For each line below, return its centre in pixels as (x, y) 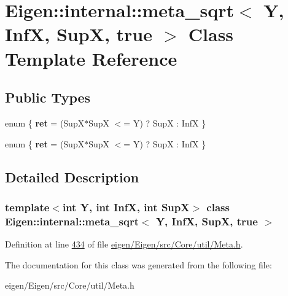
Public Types (48, 97)
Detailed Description (72, 177)
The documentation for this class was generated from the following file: (138, 264)
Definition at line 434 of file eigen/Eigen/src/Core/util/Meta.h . (124, 244)
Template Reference (91, 58)
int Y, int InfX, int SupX (126, 207)
